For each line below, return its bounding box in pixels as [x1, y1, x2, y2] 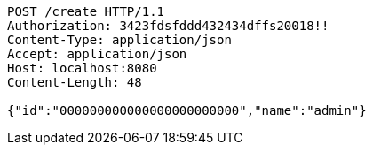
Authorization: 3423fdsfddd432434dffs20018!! [7, 19, 329, 33]
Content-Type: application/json [7, 33, 232, 47]
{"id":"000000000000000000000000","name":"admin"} [7, 103, 367, 118]
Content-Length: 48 [7, 75, 142, 89]
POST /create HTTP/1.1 [7, 4, 165, 19]
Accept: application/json [7, 47, 187, 61]
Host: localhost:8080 [7, 61, 157, 75]
